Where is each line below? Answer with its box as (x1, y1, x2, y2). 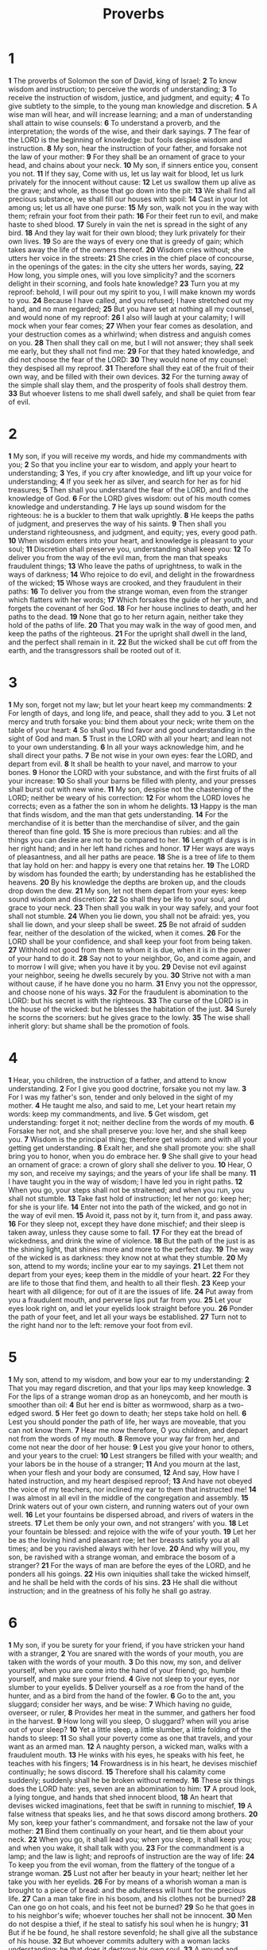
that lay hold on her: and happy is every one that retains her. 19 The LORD (8, 860, 250, 870)
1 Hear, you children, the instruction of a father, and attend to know (8, 1075, 227, 1084)
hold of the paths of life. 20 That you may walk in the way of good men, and (8, 620, 257, 629)
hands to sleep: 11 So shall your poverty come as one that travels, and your (8, 1733, 253, 1742)
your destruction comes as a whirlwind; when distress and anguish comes (8, 329, 252, 339)
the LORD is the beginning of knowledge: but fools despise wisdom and (8, 134, 242, 144)
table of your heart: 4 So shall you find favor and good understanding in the (8, 725, 256, 734)
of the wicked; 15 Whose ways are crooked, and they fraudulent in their (8, 578, 242, 587)
